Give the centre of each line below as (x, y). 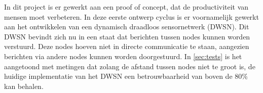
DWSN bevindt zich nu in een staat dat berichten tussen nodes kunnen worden (127, 36)
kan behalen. (24, 86)
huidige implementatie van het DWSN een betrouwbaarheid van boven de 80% (126, 76)
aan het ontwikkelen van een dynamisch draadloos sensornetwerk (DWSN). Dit (127, 27)
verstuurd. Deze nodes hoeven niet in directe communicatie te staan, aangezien (127, 46)
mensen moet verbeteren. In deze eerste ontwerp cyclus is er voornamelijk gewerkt (131, 16)
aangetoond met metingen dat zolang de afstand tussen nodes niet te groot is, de (130, 66)
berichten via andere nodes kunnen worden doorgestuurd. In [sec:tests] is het (123, 56)
